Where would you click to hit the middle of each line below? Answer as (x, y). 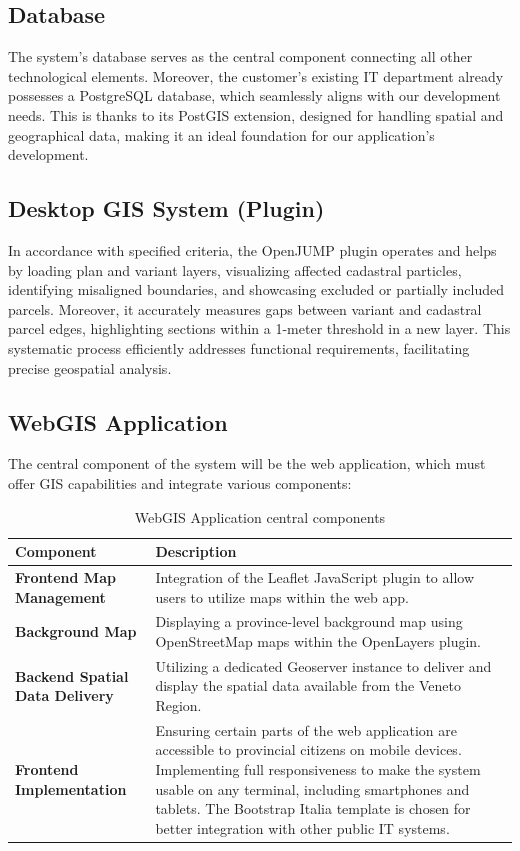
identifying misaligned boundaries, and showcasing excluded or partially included (256, 289)
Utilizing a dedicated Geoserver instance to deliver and (323, 665)
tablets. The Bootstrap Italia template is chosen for (313, 808)
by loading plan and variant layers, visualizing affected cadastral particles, (235, 269)
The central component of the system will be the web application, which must (247, 463)
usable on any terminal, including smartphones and (312, 788)
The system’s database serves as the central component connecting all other (240, 56)
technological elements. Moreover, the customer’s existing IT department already (256, 75)
